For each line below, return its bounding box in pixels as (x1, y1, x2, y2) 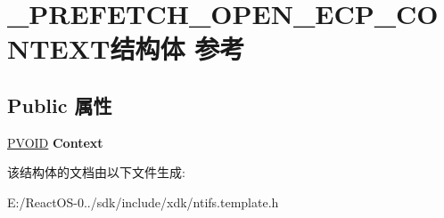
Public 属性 (7, 91, 112, 118)
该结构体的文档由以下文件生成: (7, 163, 185, 182)
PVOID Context (7, 133, 103, 151)
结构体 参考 (110, 30, 245, 67)
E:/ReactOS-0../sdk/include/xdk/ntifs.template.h (7, 192, 279, 211)
